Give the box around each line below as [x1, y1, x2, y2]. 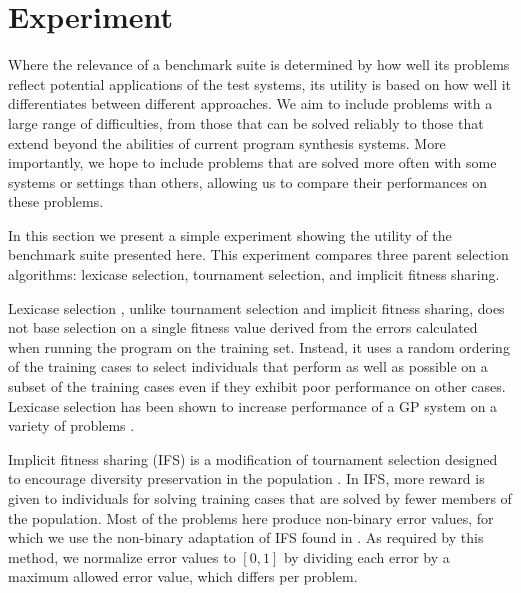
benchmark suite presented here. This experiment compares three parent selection [8, 244, 509, 265]
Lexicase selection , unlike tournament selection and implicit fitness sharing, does [8, 297, 505, 318]
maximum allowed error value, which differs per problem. [8, 566, 358, 587]
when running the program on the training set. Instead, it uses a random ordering [8, 336, 510, 357]
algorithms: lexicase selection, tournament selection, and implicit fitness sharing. [8, 264, 500, 285]
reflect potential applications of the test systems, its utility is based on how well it [8, 73, 512, 94]
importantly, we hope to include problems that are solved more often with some [8, 152, 497, 173]
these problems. [8, 191, 104, 212]
